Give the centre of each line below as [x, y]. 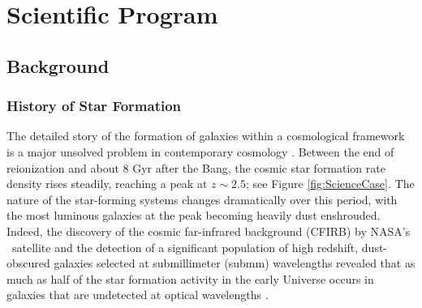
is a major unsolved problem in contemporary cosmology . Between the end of [200, 151]
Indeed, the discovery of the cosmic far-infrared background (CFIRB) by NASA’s [209, 231]
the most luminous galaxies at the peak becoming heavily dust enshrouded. [194, 215]
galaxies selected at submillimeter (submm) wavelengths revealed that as [235, 263]
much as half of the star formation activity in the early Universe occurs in [190, 278]
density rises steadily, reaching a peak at [107, 184]
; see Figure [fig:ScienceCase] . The [330, 184]
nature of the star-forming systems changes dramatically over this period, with [202, 199]
